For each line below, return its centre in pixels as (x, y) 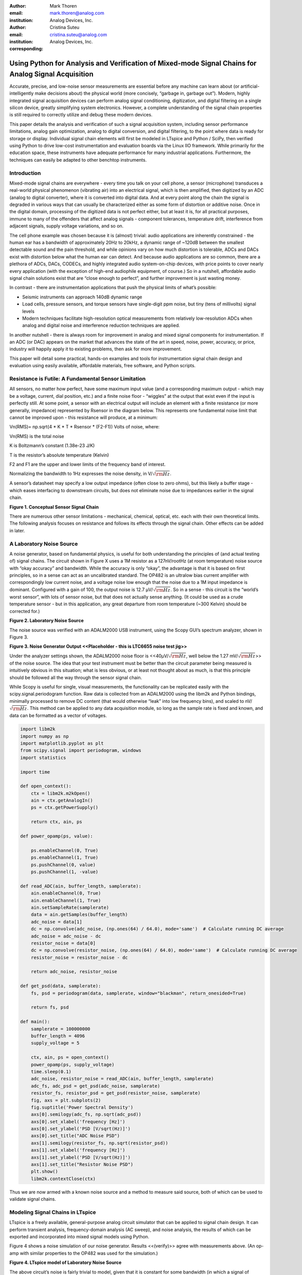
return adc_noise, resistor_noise (74, 972)
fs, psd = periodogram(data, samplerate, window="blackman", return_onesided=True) (139, 993)
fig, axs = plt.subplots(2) (66, 1100)
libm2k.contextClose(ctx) (63, 1179)
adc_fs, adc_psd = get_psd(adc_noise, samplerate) (95, 1086)
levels (28, 311)
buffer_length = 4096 (58, 1036)
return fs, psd (50, 1008)
